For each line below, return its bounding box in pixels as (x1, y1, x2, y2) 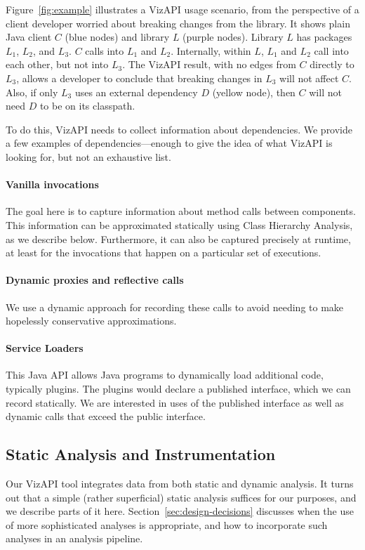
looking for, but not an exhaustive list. (6, 149, 171, 164)
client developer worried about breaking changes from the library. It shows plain (6, 15, 350, 30)
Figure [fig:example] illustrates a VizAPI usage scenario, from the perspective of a (6, 2, 359, 16)
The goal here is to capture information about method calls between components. (6, 204, 356, 218)
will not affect (279, 70, 339, 85)
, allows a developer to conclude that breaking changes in (16, 70, 263, 85)
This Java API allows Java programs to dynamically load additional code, (6, 367, 324, 382)
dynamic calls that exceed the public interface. (6, 409, 206, 424)
